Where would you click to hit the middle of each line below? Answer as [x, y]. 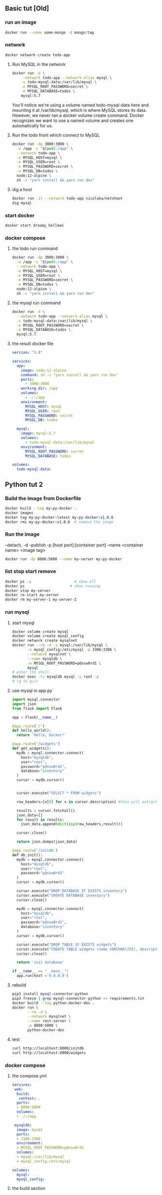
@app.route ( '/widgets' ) [36, 744]
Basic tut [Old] [27, 9]
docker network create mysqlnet [44, 641]
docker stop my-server [28, 591]
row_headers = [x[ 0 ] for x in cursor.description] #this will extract [87, 802]
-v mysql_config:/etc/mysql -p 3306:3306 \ [72, 650]
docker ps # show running [53, 586]
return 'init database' [40, 963]
